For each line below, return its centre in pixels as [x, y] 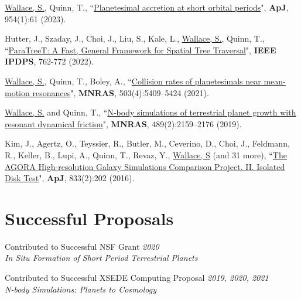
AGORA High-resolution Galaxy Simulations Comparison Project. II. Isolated [145, 166]
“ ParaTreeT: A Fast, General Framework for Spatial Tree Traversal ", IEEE [141, 50]
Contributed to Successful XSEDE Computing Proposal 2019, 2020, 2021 [137, 278]
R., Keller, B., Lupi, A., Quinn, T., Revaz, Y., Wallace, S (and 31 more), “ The [146, 154]
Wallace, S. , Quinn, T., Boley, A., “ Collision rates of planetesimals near [133, 81]
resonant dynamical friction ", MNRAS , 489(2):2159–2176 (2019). [123, 123]
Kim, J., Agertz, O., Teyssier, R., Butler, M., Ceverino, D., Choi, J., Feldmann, [147, 143]
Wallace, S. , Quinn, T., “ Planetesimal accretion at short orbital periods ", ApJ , [147, 7]
